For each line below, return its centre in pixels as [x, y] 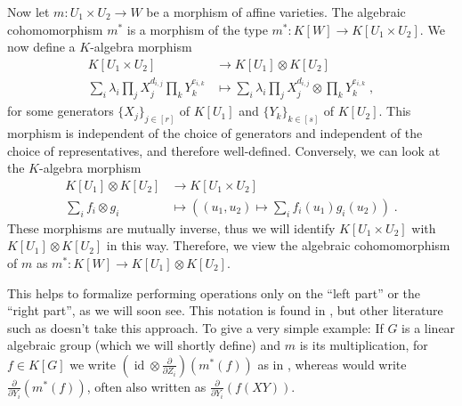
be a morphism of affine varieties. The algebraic [276, 12]
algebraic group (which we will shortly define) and [144, 345]
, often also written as [146, 386]
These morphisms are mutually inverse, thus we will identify [171, 227]
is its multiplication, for [364, 345]
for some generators [61, 111]
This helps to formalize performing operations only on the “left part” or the [214, 292]
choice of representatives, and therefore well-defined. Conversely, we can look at [224, 150]
